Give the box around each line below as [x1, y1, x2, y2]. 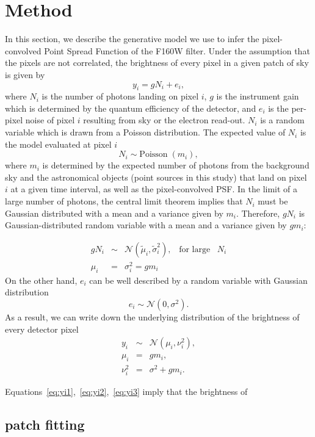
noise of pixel [25, 114, 75, 126]
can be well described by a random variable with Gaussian [89, 273, 308, 286]
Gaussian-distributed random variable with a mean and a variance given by [5, 218, 287, 231]
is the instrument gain [216, 90, 299, 103]
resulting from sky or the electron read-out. [83, 114, 245, 126]
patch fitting [5, 415, 85, 434]
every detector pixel [5, 322, 79, 335]
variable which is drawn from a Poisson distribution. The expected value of [5, 126, 286, 139]
